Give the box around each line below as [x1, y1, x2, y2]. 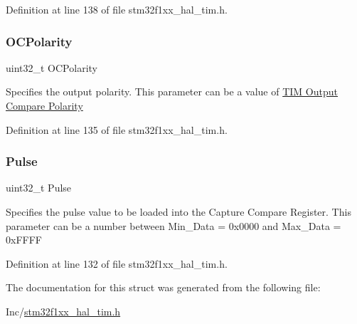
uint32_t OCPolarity [6, 60, 97, 75]
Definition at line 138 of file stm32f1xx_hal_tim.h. [6, 2, 228, 16]
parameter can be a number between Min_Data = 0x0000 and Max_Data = [6, 218, 341, 233]
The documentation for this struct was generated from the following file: [6, 280, 321, 295]
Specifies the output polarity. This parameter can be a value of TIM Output [6, 84, 338, 99]
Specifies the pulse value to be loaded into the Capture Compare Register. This [6, 204, 351, 219]
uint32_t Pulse [6, 180, 72, 195]
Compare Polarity [6, 98, 83, 113]
